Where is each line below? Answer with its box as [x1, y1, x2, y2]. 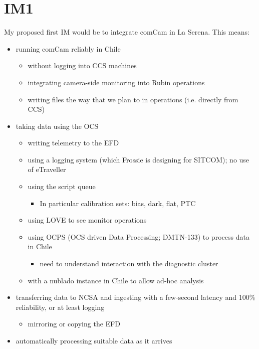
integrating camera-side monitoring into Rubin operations [28, 77, 205, 87]
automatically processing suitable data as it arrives [16, 335, 172, 345]
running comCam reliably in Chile [16, 43, 121, 54]
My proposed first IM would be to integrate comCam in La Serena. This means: [4, 27, 249, 37]
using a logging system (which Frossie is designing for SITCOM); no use [28, 154, 249, 164]
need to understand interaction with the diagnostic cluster [40, 258, 218, 269]
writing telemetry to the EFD [28, 137, 119, 148]
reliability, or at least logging [16, 301, 105, 312]
